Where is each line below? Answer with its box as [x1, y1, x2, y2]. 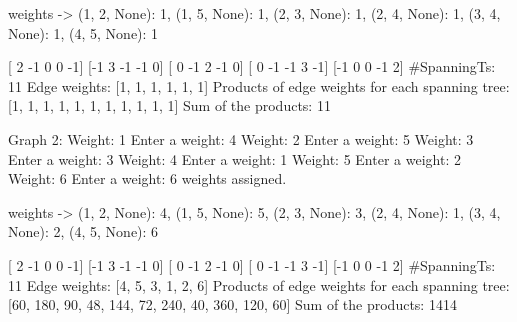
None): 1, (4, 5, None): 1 [8, 22, 159, 43]
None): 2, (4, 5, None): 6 [8, 221, 159, 242]
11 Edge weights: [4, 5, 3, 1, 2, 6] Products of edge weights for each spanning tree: [8, 274, 510, 295]
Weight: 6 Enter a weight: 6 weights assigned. [8, 168, 287, 189]
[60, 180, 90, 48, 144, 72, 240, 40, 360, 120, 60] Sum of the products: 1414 [8, 294, 457, 315]
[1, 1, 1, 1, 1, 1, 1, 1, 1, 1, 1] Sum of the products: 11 [8, 95, 331, 116]
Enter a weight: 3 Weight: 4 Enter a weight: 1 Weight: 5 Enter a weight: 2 [8, 148, 461, 169]
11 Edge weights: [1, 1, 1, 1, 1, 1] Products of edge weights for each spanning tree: [8, 75, 510, 96]
